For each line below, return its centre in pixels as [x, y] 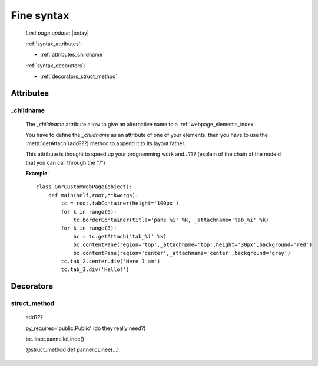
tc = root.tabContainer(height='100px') [120, 203]
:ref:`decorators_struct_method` [79, 76]
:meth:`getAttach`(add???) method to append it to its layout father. [105, 143]
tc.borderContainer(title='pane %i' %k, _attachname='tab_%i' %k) [171, 220]
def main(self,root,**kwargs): [93, 195]
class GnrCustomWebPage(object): [84, 187]
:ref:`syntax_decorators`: [55, 66]
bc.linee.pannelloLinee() [55, 339]
